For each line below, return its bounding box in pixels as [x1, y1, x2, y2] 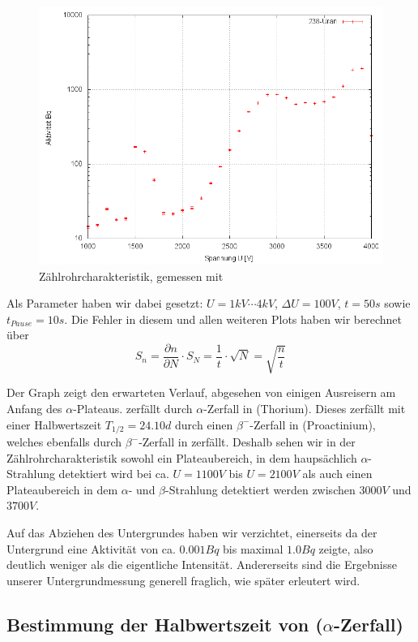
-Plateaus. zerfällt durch [73, 399, 193, 416]
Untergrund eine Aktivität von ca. [6, 540, 176, 557]
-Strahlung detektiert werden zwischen [165, 480, 356, 498]
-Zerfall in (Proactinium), [250, 416, 376, 433]
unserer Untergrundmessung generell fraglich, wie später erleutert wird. [6, 571, 360, 588]
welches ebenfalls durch [6, 433, 122, 450]
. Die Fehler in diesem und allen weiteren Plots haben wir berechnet [64, 310, 402, 327]
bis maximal [223, 540, 284, 557]
